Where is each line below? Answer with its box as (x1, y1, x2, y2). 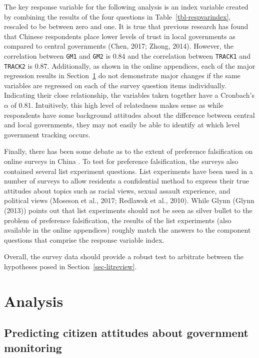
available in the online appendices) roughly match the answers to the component (4, 225, 251, 235)
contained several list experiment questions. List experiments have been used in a (4, 165, 253, 176)
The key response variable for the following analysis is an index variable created (4, 2, 248, 12)
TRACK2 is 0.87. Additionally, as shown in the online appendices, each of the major (4, 60, 255, 71)
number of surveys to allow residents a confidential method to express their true (4, 175, 249, 186)
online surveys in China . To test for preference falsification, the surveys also (4, 156, 238, 166)
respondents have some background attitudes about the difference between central (4, 109, 255, 120)
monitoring (4, 339, 62, 355)
